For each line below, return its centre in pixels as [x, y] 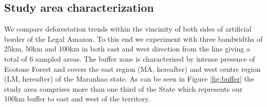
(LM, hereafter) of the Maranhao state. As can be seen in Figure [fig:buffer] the [129, 79]
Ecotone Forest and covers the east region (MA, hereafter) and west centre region [132, 69]
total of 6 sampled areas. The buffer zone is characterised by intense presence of [130, 58]
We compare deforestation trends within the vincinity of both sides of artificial [128, 29]
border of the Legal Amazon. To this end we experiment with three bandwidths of [133, 38]
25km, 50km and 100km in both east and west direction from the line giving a [127, 49]
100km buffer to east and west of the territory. [77, 99]
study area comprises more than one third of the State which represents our [123, 88]
